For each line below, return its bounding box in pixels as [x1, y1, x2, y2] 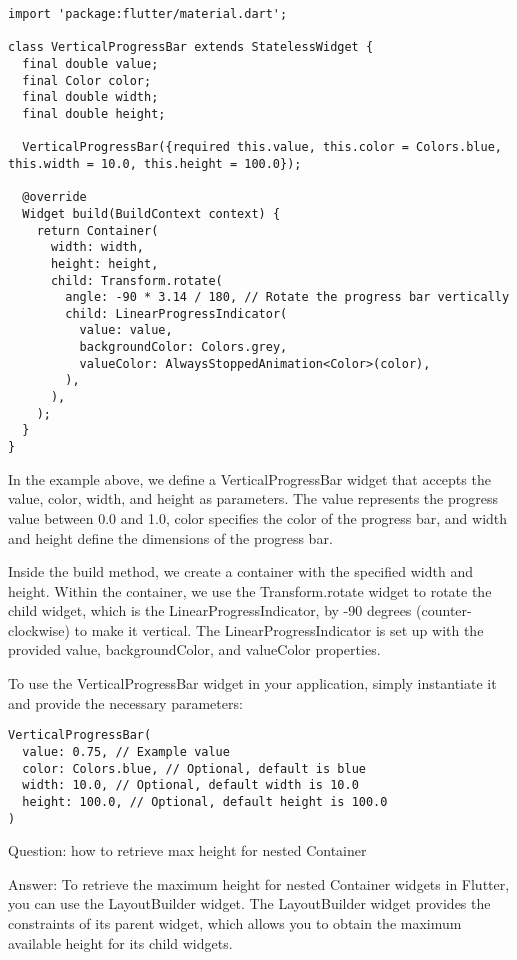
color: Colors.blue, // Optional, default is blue [22, 761, 366, 776]
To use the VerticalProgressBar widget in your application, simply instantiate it [8, 673, 497, 694]
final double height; [22, 106, 166, 121]
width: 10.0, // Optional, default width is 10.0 [22, 778, 359, 793]
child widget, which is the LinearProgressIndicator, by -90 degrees [8, 600, 412, 621]
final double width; [22, 90, 159, 105]
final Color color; [22, 73, 152, 88]
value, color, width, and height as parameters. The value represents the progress [8, 488, 498, 509]
